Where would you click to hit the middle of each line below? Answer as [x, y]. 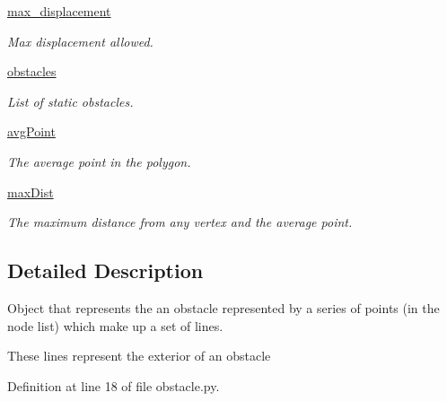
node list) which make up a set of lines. [115, 325]
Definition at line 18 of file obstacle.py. [114, 385]
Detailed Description [105, 270]
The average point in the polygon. [99, 161]
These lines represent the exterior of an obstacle [139, 356]
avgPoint [31, 131]
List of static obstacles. [70, 101]
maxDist [31, 192]
